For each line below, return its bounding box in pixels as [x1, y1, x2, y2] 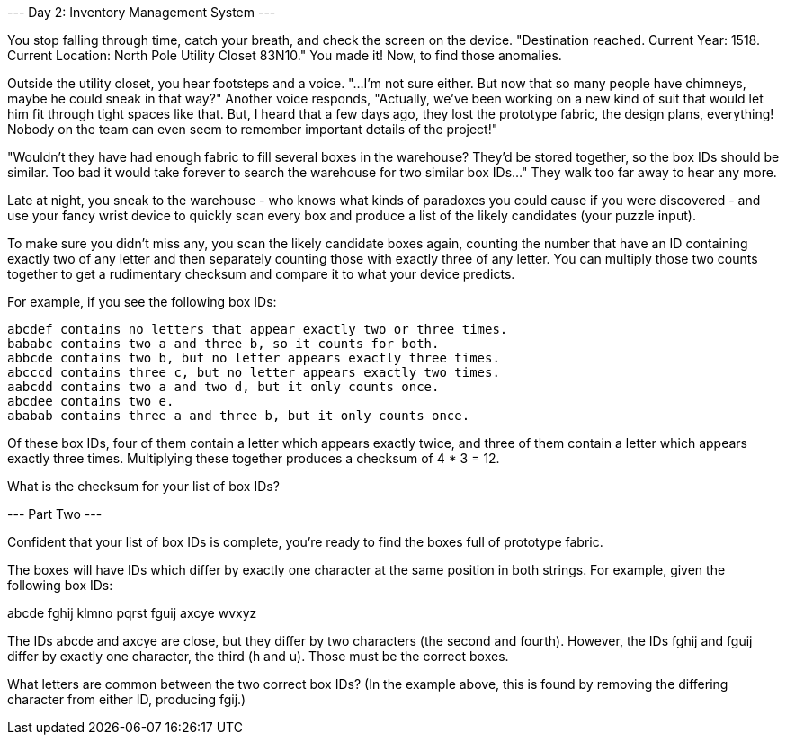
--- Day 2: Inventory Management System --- [7, 4, 276, 20]
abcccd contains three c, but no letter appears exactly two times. [7, 365, 500, 380]
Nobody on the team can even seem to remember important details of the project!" [7, 121, 498, 137]
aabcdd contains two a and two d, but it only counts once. [7, 380, 440, 394]
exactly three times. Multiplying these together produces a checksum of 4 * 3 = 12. [7, 451, 500, 466]
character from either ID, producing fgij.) [7, 692, 246, 707]
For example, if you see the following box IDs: [7, 294, 277, 309]
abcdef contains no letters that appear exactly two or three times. [7, 322, 508, 336]
